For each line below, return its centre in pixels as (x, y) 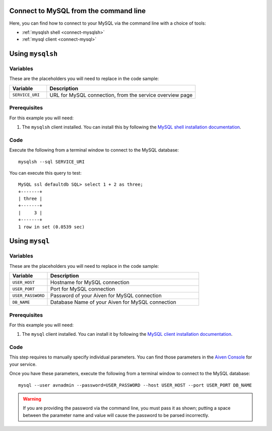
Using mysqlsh (33, 54)
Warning (32, 399)
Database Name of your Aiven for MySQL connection (113, 302)
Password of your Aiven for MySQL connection (106, 296)
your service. (23, 364)
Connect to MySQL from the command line (78, 11)
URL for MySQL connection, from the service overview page (121, 95)
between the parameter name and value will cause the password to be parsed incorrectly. (116, 415)
